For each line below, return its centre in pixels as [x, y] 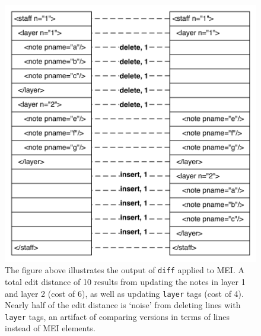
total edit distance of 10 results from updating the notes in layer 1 [125, 281]
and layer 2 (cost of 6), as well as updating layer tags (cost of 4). [124, 293]
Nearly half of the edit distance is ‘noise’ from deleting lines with [123, 305]
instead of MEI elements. [50, 328]
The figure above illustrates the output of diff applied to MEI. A [125, 270]
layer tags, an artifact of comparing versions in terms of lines [117, 316]
